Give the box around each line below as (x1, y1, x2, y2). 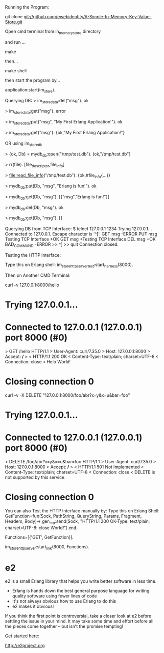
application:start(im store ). (5, 87, 56, 94)
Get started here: (5, 633, 40, 639)
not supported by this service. (5, 474, 66, 480)
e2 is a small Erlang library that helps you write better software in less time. (5, 578, 157, 584)
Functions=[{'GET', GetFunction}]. (5, 534, 74, 540)
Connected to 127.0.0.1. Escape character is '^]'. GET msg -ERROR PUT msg (5, 231, 158, 237)
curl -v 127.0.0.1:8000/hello (5, 282, 60, 288)
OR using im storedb (5, 140, 43, 147)
